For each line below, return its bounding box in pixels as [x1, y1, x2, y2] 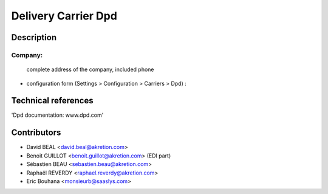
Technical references [11, 95, 94, 106]
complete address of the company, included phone [26, 66, 154, 73]
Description [11, 32, 57, 43]
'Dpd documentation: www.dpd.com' [11, 111, 104, 119]
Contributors [11, 128, 61, 138]
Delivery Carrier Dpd [11, 9, 118, 23]
